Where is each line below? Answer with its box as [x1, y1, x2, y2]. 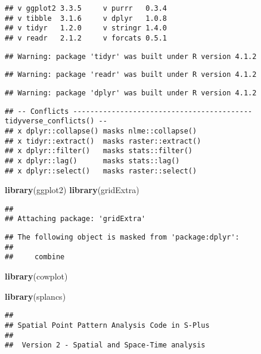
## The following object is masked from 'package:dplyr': [5, 233, 240, 242]
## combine [5, 253, 65, 262]
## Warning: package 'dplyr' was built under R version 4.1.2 [5, 88, 257, 97]
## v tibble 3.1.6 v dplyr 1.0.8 [5, 14, 167, 23]
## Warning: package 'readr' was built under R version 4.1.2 [5, 70, 257, 79]
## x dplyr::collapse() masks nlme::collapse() [5, 126, 197, 135]
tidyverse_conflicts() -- [5, 117, 107, 126]
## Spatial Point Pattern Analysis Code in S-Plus [5, 321, 210, 330]
